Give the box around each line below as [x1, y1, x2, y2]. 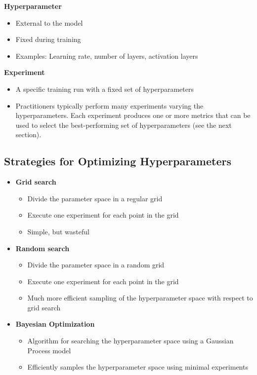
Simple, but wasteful [27, 226, 89, 236]
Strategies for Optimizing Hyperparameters [4, 153, 231, 169]
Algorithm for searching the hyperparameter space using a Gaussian [27, 336, 234, 346]
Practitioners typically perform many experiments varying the [15, 100, 204, 111]
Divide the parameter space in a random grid [27, 260, 165, 270]
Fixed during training [15, 34, 81, 44]
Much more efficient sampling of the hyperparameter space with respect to [27, 293, 253, 303]
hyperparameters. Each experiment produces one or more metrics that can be [15, 110, 251, 120]
